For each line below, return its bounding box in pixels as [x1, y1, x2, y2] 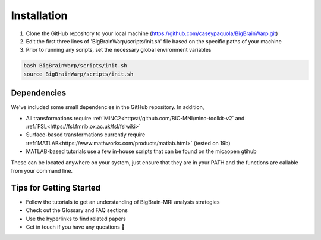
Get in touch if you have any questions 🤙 [26, 223, 125, 230]
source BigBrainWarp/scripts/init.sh [23, 70, 134, 77]
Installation [11, 9, 68, 22]
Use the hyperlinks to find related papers [26, 215, 126, 222]
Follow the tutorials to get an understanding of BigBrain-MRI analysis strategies [26, 198, 220, 205]
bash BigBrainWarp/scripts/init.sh [23, 63, 127, 69]
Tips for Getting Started [11, 182, 101, 193]
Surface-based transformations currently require [26, 131, 146, 138]
